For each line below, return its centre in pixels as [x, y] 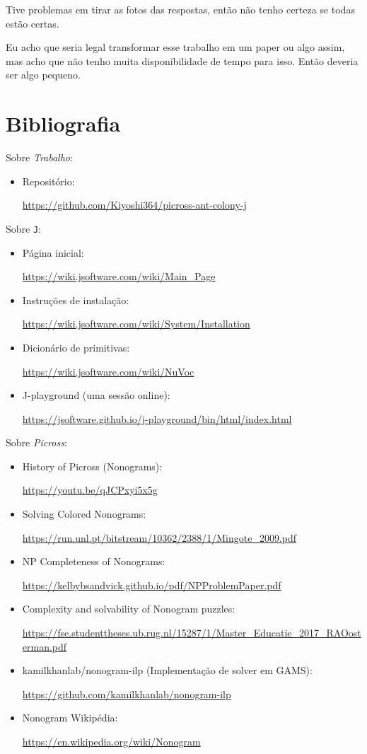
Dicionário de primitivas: [76, 347]
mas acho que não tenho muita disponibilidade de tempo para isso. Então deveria [182, 60]
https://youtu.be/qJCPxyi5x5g [90, 490]
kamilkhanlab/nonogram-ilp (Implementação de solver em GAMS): [167, 670]
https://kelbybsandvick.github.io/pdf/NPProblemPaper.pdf [152, 585]
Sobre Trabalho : [39, 157]
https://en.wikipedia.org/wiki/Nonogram [111, 741]
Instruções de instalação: [76, 300]
